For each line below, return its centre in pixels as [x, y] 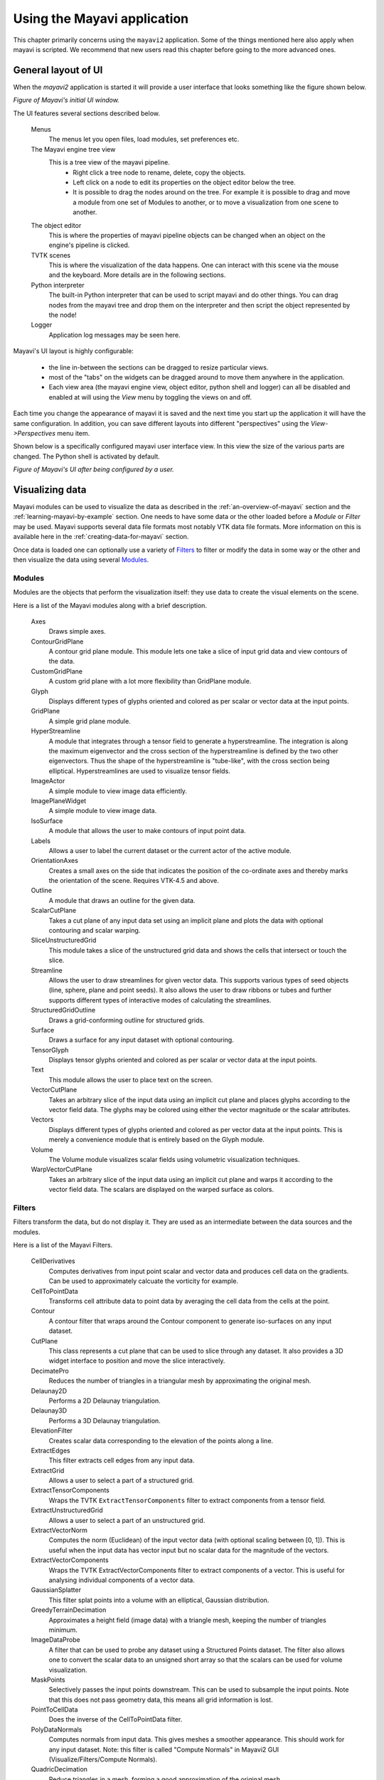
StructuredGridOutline [63, 1010]
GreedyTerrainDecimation [69, 1610]
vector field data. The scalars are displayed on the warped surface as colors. [161, 1190]
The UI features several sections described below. [86, 113]
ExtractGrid [48, 1470]
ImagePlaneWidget [59, 800]
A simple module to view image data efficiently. [118, 791]
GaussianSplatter [56, 1590]
